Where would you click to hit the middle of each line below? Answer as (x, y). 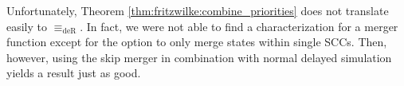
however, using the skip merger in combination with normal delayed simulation (199, 57)
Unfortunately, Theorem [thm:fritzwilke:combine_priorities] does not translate (198, 10)
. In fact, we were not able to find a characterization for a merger (239, 26)
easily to (27, 26)
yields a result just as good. (74, 73)
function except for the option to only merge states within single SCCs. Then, (197, 42)
